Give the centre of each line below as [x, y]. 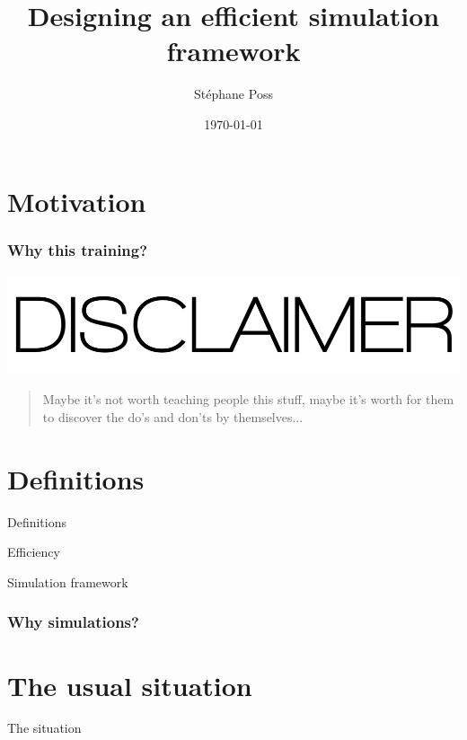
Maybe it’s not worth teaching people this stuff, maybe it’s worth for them [248, 399]
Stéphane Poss [233, 94]
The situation [44, 728]
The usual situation [130, 685]
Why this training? [78, 249]
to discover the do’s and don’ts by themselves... [173, 416]
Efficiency [34, 552]
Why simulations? [73, 622]
